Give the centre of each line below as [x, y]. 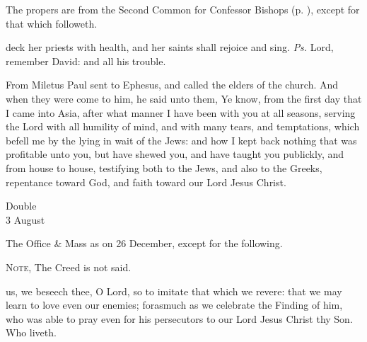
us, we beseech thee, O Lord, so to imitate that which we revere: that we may [174, 291]
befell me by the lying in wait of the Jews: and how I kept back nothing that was [181, 140]
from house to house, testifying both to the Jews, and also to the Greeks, [164, 167]
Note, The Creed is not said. [69, 267]
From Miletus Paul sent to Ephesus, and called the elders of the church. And [172, 85]
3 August [25, 219]
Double [21, 206]
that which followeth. [52, 23]
